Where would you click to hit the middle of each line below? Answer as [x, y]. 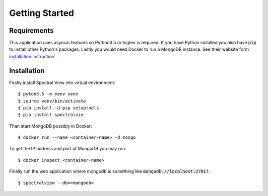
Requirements [32, 31]
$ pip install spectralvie [51, 115]
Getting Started [42, 13]
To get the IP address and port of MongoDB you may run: [68, 149]
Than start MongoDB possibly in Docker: [51, 126]
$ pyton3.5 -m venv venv [48, 94]
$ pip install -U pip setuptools [59, 108]
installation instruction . [32, 56]
